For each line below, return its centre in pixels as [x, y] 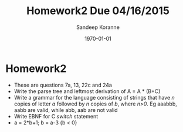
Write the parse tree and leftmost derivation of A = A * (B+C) [87, 91]
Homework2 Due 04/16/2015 [98, 11]
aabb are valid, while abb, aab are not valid [66, 110]
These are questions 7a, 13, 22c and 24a [63, 85]
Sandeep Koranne [98, 27]
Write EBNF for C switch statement [56, 116]
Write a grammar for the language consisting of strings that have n [94, 97]
